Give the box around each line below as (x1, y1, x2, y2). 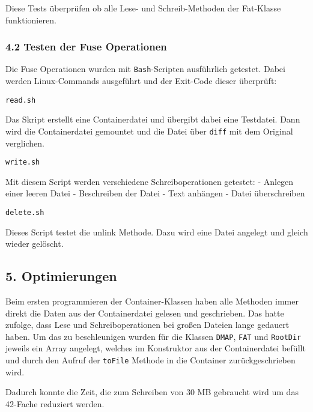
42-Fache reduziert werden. (5, 397, 105, 410)
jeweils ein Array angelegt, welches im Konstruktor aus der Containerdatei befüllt (5, 342, 306, 354)
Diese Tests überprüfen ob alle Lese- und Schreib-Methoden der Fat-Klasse (5, 2, 281, 14)
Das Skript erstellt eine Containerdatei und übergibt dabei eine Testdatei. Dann (5, 113, 300, 126)
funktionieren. (5, 13, 56, 26)
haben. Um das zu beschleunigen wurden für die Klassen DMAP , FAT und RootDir (5, 330, 302, 342)
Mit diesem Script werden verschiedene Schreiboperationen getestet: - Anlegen (5, 175, 294, 187)
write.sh (5, 158, 40, 167)
